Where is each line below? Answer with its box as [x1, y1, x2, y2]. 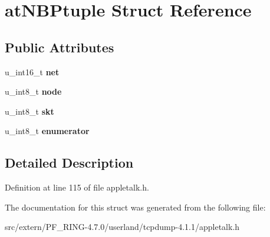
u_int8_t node [5, 85, 62, 98]
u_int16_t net [5, 65, 60, 78]
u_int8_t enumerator [5, 125, 90, 137]
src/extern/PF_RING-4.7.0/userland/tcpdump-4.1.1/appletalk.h [5, 221, 240, 233]
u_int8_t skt [5, 105, 54, 117]
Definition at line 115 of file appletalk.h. [5, 181, 149, 193]
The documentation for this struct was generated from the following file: [5, 201, 266, 213]
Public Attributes [5, 38, 114, 56]
